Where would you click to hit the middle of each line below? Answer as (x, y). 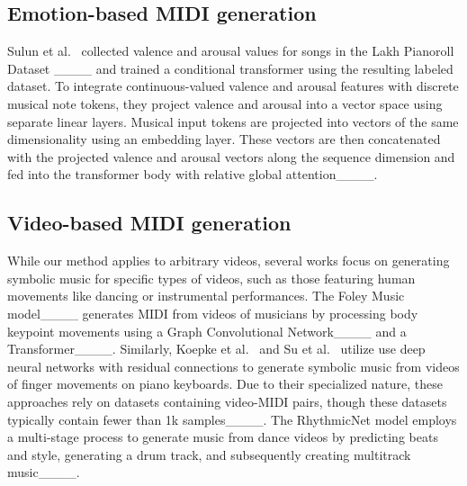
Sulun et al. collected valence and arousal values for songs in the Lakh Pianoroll (231, 51)
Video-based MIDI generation (149, 223)
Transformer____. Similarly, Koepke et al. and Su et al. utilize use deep (216, 349)
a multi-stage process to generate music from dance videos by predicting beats (223, 437)
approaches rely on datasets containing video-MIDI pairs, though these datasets (227, 401)
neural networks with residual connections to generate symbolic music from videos (233, 366)
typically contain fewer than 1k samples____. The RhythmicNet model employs (232, 419)
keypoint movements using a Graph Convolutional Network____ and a (207, 331)
